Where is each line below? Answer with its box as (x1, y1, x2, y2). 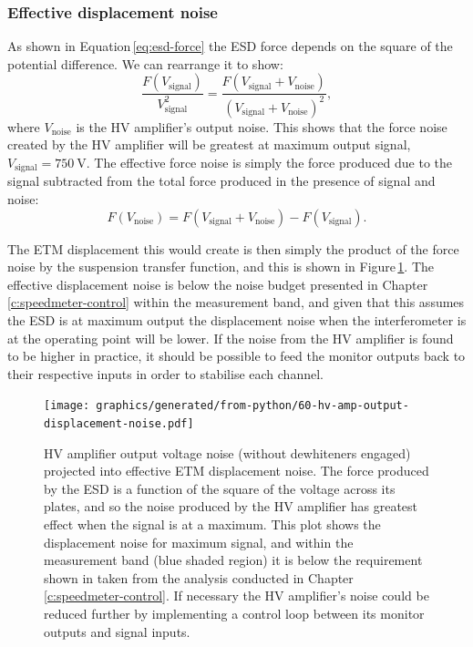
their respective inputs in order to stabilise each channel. (7, 364, 324, 383)
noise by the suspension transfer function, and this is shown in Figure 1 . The (7, 257, 435, 276)
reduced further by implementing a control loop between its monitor (44, 604, 425, 623)
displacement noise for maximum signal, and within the (44, 532, 354, 551)
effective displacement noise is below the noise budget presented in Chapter (7, 274, 428, 293)
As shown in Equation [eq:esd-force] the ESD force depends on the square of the (7, 36, 453, 56)
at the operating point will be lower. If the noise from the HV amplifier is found (7, 328, 454, 347)
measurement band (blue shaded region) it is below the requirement (44, 550, 423, 570)
